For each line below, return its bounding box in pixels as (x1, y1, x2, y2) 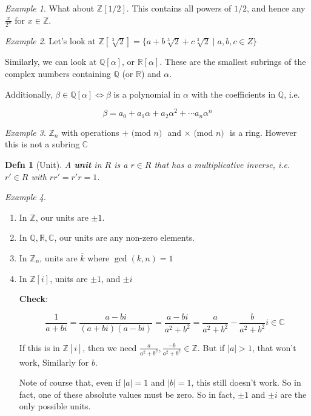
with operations (61, 126, 119, 138)
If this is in (19, 341, 60, 354)
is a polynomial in (113, 87, 181, 100)
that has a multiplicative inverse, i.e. (154, 158, 290, 170)
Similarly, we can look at (5, 55, 97, 68)
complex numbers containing (5, 67, 111, 80)
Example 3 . (5, 126, 46, 138)
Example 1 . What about (5, 2, 95, 14)
